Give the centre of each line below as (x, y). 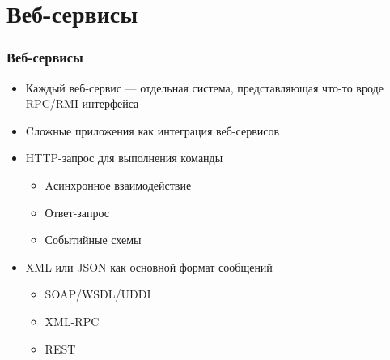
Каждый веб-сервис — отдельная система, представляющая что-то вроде (204, 87)
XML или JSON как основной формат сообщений (149, 266)
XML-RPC (72, 321)
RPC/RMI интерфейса (82, 103)
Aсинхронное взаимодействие (118, 184)
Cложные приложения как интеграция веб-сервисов (153, 130)
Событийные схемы (93, 240)
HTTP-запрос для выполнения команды (124, 158)
